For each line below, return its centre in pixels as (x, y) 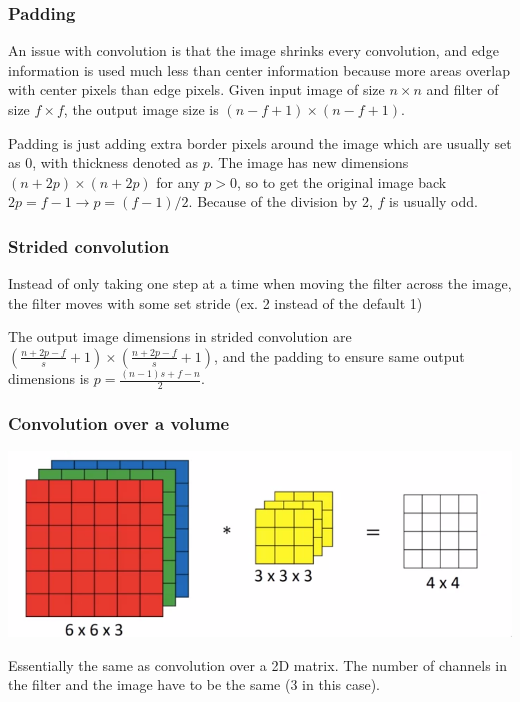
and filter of (462, 89)
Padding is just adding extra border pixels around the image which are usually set (260, 142)
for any (178, 181)
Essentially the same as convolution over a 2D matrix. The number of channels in (258, 664)
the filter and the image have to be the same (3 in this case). (194, 684)
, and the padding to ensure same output (339, 355)
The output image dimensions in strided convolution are (180, 336)
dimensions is (49, 378)
